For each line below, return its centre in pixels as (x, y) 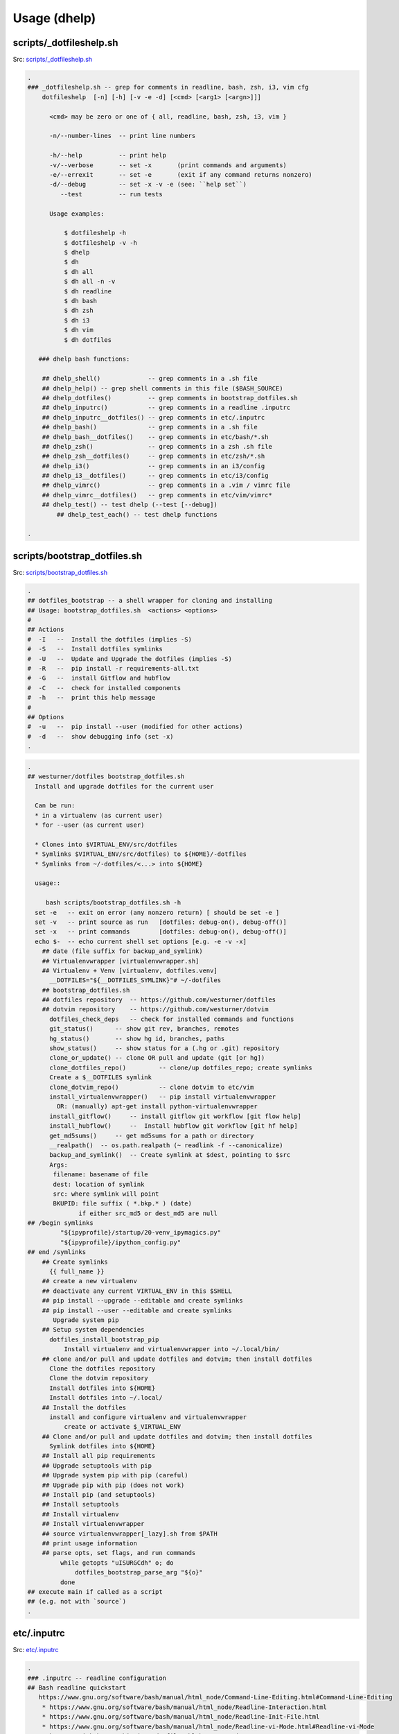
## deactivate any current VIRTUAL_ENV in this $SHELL (137, 1291)
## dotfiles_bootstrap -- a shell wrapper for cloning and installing (150, 601)
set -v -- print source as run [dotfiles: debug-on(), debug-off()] (161, 922)
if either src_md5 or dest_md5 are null (148, 1213)
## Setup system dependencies (93, 1330)
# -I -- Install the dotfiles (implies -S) (109, 639)
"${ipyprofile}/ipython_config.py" (121, 1242)
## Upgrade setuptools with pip (97, 1466)
